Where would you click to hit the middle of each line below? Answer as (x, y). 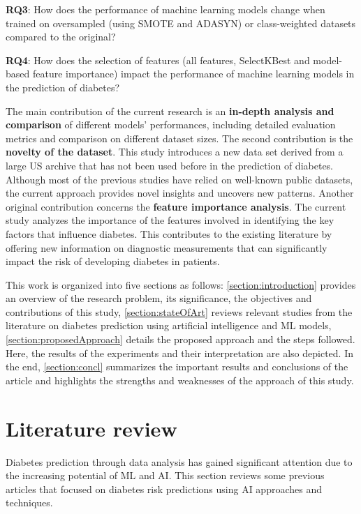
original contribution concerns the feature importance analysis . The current (176, 206)
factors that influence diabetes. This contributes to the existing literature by (169, 233)
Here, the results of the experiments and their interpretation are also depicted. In (179, 353)
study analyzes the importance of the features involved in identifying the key (170, 220)
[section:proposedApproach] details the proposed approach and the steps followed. (180, 339)
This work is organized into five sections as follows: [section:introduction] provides (181, 284)
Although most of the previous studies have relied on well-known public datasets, (179, 179)
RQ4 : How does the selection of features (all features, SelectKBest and (158, 60)
